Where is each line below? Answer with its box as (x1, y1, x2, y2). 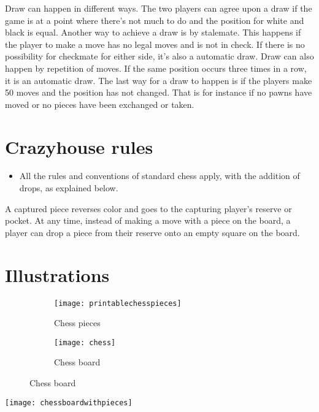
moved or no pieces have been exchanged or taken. (5, 97, 194, 110)
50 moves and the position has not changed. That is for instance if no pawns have (5, 86, 312, 99)
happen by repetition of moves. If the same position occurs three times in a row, (5, 61, 307, 74)
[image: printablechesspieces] (54, 299, 182, 308)
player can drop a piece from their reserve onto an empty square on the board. (5, 226, 300, 238)
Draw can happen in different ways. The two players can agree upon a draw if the (5, 2, 312, 14)
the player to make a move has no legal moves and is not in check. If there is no (5, 37, 305, 50)
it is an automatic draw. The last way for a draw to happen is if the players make (5, 74, 312, 86)
